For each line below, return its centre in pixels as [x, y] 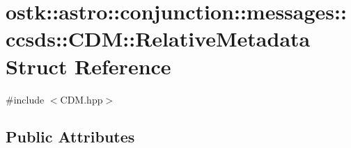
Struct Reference [88, 66]
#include [25, 99]
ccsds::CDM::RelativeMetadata [158, 39]
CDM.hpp [81, 99]
